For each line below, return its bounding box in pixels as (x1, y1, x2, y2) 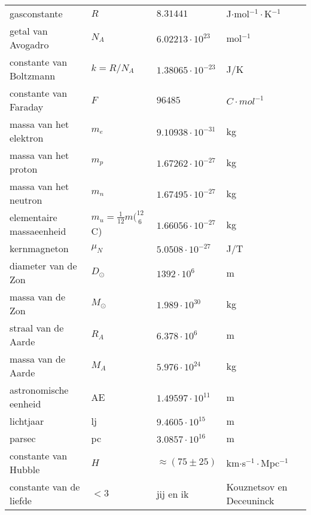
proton (10, 162, 38, 176)
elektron (10, 131, 44, 145)
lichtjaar (10, 414, 44, 428)
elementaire (10, 210, 57, 225)
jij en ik (156, 486, 189, 501)
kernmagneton (10, 241, 69, 256)
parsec (10, 431, 36, 446)
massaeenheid (10, 224, 66, 238)
